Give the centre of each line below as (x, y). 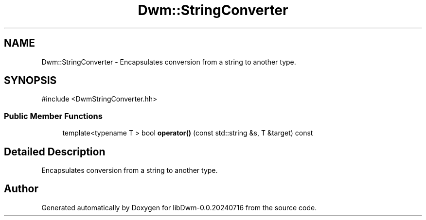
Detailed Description (55, 152)
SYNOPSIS (30, 81)
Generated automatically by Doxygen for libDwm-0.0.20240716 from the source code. (179, 207)
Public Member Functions (53, 116)
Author (21, 189)
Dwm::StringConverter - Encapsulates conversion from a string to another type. (169, 62)
